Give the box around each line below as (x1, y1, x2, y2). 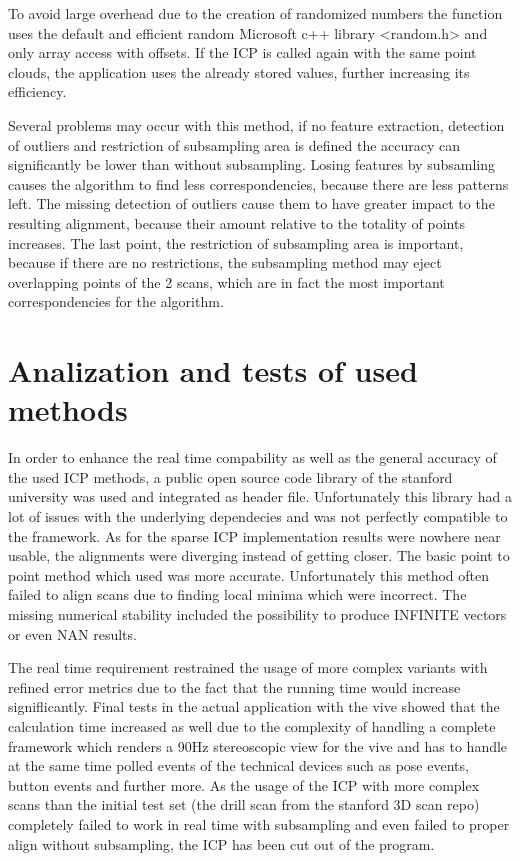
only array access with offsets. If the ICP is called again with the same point (8, 42, 477, 63)
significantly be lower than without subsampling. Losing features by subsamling (8, 154, 495, 175)
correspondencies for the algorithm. (8, 291, 224, 312)
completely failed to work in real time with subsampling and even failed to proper (8, 813, 510, 834)
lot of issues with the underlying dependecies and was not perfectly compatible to (8, 506, 508, 526)
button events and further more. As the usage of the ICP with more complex (8, 774, 480, 795)
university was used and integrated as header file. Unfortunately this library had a (8, 486, 512, 507)
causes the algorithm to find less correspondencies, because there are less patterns (8, 173, 509, 194)
